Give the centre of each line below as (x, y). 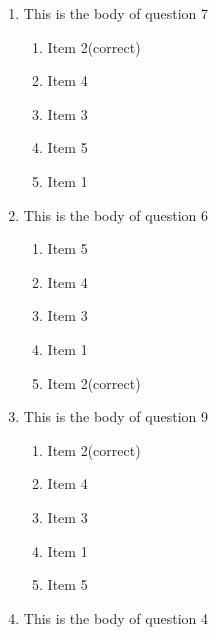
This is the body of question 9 (115, 416)
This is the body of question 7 (115, 13)
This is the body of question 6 (115, 214)
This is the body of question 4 (115, 617)
